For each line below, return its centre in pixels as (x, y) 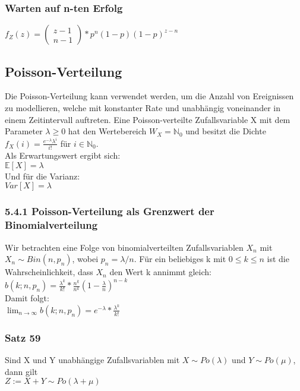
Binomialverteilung (51, 225)
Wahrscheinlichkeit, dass (49, 272)
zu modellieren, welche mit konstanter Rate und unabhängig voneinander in (143, 108)
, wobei (85, 259)
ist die (278, 259)
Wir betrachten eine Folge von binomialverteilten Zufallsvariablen (124, 247)
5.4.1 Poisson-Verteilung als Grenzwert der (110, 211)
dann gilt (21, 371)
